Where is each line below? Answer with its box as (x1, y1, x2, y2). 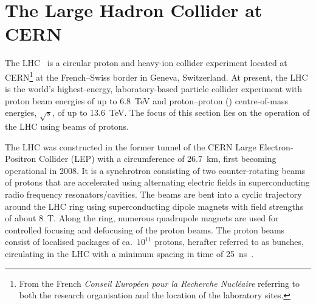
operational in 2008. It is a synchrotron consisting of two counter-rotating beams (5, 164, 306, 176)
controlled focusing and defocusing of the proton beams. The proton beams (5, 223, 285, 236)
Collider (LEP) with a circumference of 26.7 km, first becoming (38, 152, 276, 165)
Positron (5, 152, 36, 165)
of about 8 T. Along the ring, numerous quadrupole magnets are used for (5, 212, 279, 224)
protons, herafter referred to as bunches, (154, 235, 304, 248)
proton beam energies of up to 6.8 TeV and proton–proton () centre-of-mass (5, 94, 288, 107)
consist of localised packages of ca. (5, 235, 132, 248)
